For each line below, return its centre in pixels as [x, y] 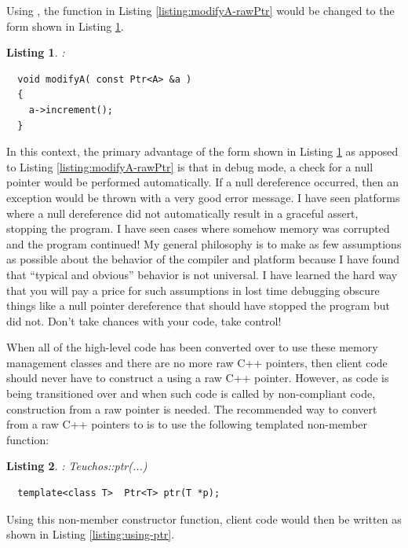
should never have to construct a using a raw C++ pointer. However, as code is [198, 378]
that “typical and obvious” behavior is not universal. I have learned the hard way [202, 274]
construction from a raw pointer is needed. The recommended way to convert [192, 408]
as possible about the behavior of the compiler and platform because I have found [203, 259]
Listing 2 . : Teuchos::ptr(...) [77, 466]
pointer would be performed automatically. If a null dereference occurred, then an [203, 182]
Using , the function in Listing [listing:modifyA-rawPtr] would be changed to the [200, 10]
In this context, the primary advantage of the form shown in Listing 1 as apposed [202, 151]
